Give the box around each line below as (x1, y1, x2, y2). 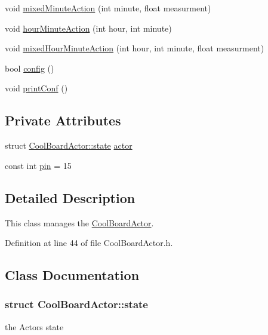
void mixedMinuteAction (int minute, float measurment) (5, 2, 211, 14)
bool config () (5, 62, 54, 74)
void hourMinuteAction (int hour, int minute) (5, 21, 172, 34)
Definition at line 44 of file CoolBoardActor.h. (5, 236, 173, 249)
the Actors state (5, 320, 64, 333)
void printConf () (5, 82, 68, 94)
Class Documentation (5, 266, 140, 284)
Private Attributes (5, 111, 121, 130)
